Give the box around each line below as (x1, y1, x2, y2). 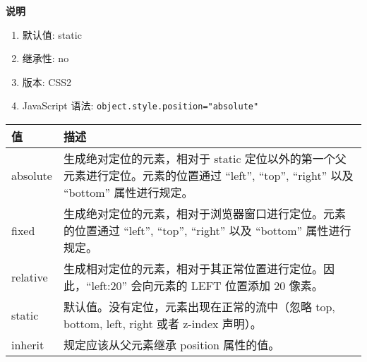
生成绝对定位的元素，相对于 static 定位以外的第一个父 (63, 150, 347, 167)
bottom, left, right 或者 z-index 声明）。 (63, 315, 262, 332)
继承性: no (22, 51, 69, 66)
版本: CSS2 (22, 74, 72, 89)
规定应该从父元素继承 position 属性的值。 (63, 337, 280, 354)
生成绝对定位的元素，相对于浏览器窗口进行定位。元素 (63, 205, 346, 222)
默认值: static (22, 27, 82, 42)
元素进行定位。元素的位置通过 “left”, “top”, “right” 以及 (63, 167, 354, 184)
